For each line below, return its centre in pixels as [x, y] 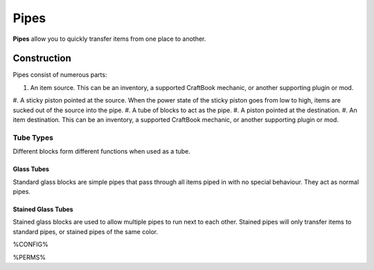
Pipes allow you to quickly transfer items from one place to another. [109, 39]
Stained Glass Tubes [43, 209]
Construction [42, 58]
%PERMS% [29, 257]
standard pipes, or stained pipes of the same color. [86, 231]
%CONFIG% [30, 244]
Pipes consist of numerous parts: [60, 75]
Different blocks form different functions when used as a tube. [101, 152]
